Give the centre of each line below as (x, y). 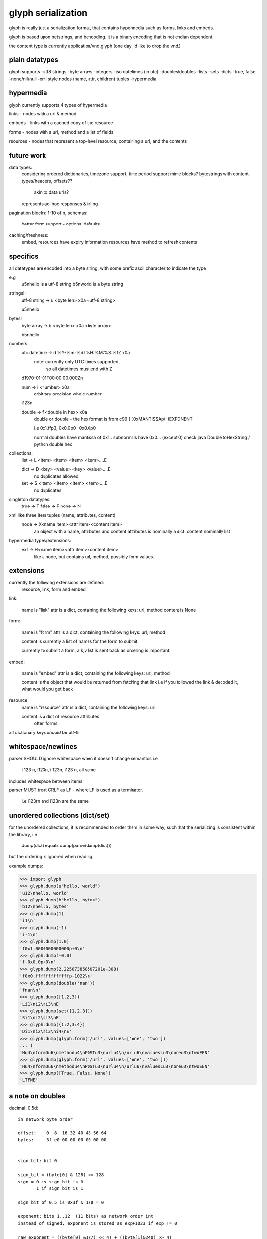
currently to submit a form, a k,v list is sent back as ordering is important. (96, 650)
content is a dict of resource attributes (61, 717)
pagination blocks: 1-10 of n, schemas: (48, 213)
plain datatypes (34, 60)
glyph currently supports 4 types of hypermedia (58, 105)
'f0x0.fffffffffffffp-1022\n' (56, 976)
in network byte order (45, 1119)
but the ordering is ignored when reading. (51, 857)
